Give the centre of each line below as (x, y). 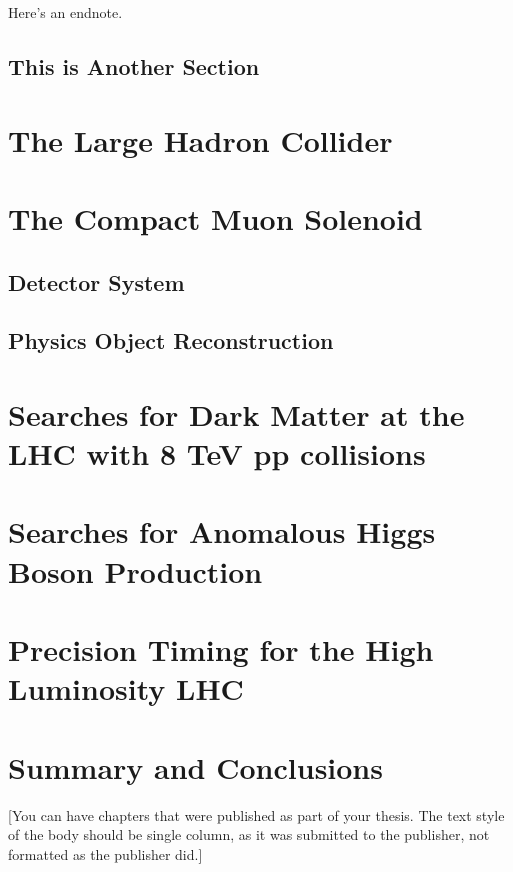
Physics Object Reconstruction (171, 340)
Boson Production (135, 570)
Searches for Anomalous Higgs (222, 531)
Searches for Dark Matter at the (236, 413)
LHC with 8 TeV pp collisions (217, 453)
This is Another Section (134, 65)
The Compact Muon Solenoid (215, 217)
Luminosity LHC (126, 688)
